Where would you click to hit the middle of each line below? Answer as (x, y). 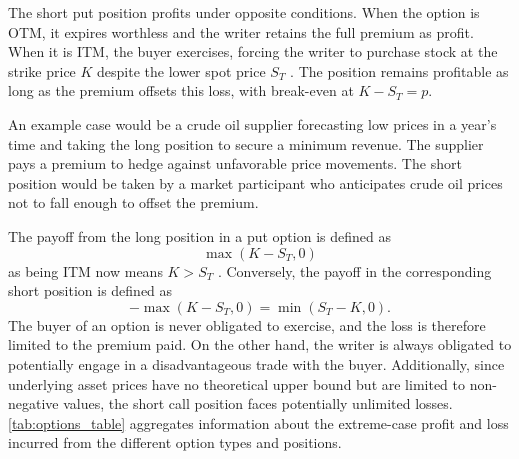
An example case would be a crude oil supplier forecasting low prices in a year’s (252, 123)
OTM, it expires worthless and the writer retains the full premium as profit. (241, 31)
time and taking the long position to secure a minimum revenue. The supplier (246, 143)
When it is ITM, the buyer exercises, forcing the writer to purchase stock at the (253, 51)
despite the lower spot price (181, 70)
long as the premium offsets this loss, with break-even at (181, 90)
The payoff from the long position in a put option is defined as (199, 235)
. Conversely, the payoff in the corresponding (354, 270)
